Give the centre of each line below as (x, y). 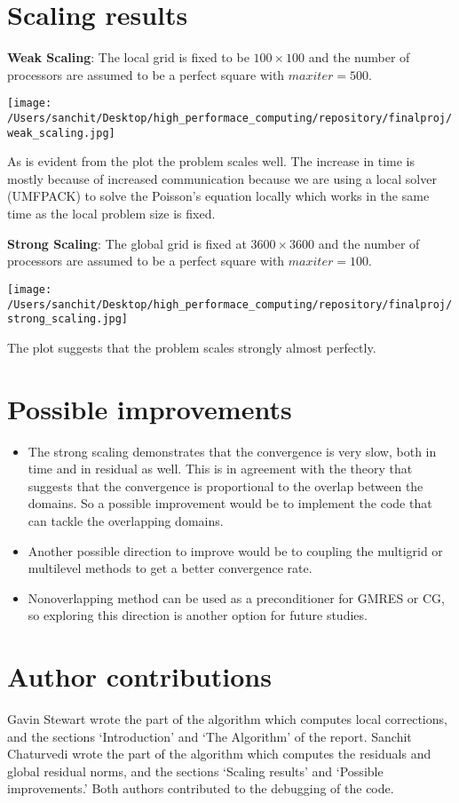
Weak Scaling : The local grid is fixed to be (128, 57)
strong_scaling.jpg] (68, 319)
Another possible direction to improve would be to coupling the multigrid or (235, 550)
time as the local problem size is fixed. (111, 214)
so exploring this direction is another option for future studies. (198, 615)
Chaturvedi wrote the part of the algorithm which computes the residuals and (219, 754)
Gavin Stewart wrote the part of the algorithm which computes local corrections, (227, 719)
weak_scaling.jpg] (61, 133)
